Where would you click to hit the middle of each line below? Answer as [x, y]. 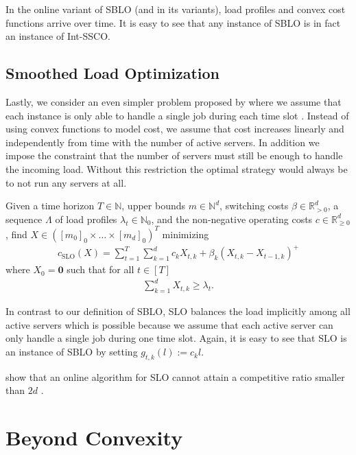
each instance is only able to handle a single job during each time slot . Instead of [177, 115]
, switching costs [254, 206]
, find [16, 234]
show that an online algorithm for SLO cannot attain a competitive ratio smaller [175, 376]
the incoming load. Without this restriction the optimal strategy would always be [177, 168]
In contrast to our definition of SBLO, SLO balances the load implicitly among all [178, 311]
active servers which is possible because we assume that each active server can [169, 324]
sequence [24, 219]
